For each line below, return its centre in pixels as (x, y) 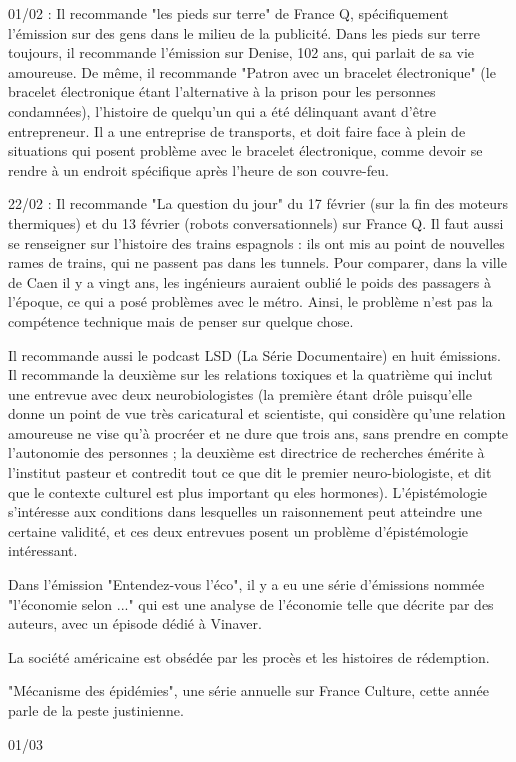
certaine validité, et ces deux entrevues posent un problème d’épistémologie (238, 530)
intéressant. (43, 550)
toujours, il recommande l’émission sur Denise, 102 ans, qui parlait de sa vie (241, 52)
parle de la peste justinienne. (96, 710)
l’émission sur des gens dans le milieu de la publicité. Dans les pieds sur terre (244, 32)
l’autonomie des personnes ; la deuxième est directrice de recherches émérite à (246, 452)
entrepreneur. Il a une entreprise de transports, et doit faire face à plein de (237, 130)
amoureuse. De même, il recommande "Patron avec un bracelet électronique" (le (252, 71)
